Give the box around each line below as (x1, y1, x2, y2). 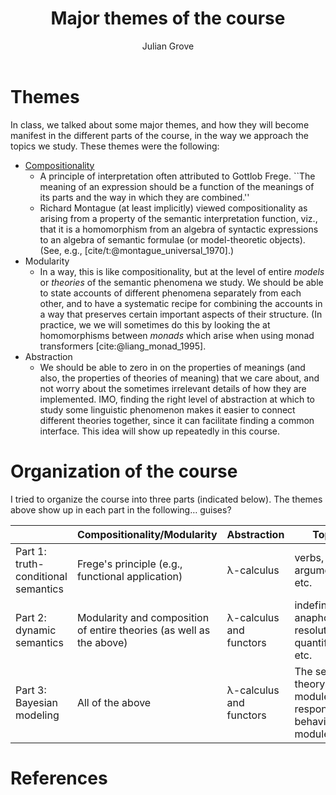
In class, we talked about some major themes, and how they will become (10, 118, 310, 131)
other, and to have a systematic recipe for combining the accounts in (39, 297, 323, 309)
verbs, (294, 550, 325, 564)
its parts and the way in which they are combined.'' (39, 191, 250, 203)
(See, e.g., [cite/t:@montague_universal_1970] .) (39, 244, 235, 256)
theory (294, 677, 326, 691)
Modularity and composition (76, 610, 210, 624)
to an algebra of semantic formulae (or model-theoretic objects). (39, 233, 306, 246)
